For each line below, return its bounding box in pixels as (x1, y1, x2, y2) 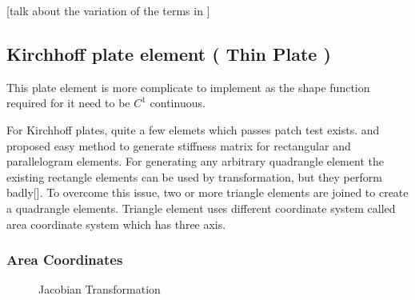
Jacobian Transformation (38, 281, 161, 298)
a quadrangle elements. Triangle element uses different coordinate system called (6, 199, 396, 216)
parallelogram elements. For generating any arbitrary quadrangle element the (6, 153, 384, 170)
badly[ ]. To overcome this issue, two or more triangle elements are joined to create (6, 184, 409, 201)
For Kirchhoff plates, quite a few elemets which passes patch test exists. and (6, 121, 380, 138)
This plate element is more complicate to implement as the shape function (6, 78, 370, 95)
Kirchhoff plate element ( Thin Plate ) (6, 41, 331, 66)
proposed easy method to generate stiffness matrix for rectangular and (6, 137, 351, 154)
